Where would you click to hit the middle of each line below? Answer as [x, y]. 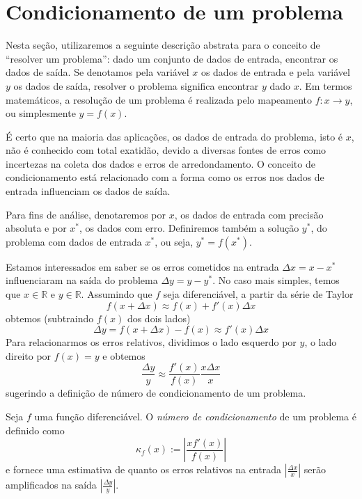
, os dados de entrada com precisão [249, 214]
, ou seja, [174, 241]
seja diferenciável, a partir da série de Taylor [258, 294]
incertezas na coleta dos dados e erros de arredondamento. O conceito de [160, 163]
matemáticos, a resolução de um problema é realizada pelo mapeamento [159, 99]
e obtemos [124, 355]
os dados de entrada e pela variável [275, 72]
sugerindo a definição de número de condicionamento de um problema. [156, 393]
